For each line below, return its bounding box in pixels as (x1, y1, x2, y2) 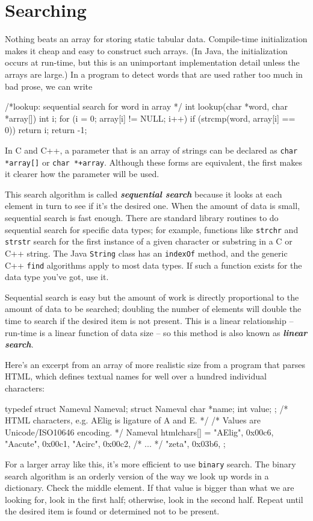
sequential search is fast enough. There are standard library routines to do (5, 211, 279, 223)
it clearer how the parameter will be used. (5, 167, 160, 180)
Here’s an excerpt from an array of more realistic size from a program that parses (5, 358, 305, 370)
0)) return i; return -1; (5, 123, 87, 136)
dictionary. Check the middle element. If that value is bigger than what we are (5, 481, 294, 494)
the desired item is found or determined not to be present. (5, 505, 220, 517)
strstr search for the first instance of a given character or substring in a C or (5, 235, 293, 248)
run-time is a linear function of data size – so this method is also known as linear (5, 326, 308, 338)
